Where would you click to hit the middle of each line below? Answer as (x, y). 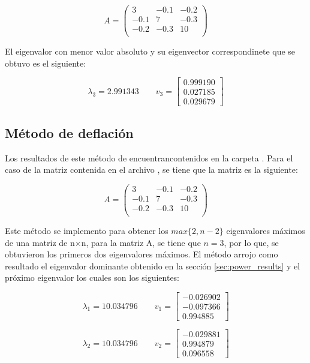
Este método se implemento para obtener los (87, 231)
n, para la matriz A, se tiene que (141, 242)
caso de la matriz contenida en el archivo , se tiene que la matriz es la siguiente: (151, 169)
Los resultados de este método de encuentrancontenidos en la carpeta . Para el (149, 157)
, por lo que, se (251, 242)
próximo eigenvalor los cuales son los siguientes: (92, 277)
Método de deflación (69, 132)
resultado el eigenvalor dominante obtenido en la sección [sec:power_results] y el (153, 265)
